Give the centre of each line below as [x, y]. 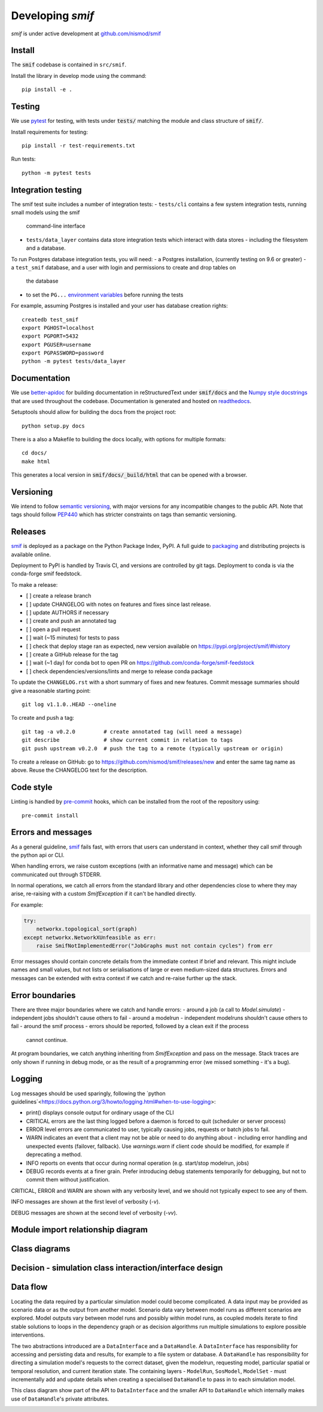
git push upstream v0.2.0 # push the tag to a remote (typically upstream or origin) [153, 748]
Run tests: [23, 159]
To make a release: [34, 584]
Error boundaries [43, 995]
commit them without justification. [68, 1180]
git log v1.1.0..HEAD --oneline [69, 704]
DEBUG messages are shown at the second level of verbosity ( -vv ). [94, 1213]
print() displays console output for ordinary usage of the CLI [100, 1113]
